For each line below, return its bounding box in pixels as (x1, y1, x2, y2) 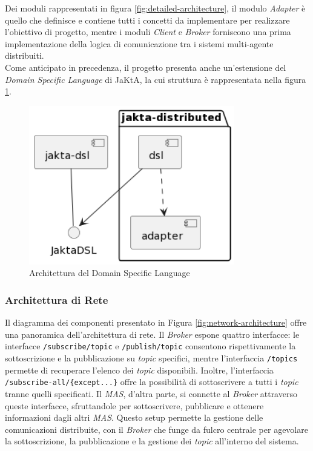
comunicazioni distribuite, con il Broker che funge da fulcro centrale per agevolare (5, 423, 308, 435)
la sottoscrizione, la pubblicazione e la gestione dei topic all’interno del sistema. (5, 435, 299, 447)
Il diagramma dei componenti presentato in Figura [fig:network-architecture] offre (5, 316, 307, 329)
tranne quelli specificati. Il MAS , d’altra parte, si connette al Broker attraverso (5, 387, 297, 400)
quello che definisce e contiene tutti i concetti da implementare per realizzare (5, 13, 290, 26)
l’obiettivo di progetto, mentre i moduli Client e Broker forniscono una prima (5, 25, 291, 38)
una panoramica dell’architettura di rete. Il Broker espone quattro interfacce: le (5, 328, 300, 340)
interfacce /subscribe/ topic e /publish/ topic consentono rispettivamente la (5, 340, 296, 352)
